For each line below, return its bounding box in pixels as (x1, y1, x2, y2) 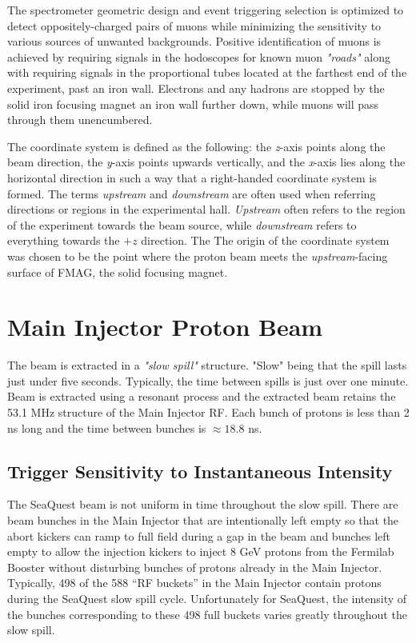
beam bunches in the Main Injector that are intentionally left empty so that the (7, 511, 399, 528)
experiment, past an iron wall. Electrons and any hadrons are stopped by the (7, 79, 385, 96)
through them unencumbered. (7, 111, 153, 128)
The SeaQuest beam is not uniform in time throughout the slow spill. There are (7, 496, 398, 513)
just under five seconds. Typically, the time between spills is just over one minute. (7, 372, 409, 389)
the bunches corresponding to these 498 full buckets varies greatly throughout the (7, 605, 407, 622)
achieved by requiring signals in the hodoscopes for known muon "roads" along (7, 48, 390, 65)
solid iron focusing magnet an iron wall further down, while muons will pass (7, 95, 379, 112)
